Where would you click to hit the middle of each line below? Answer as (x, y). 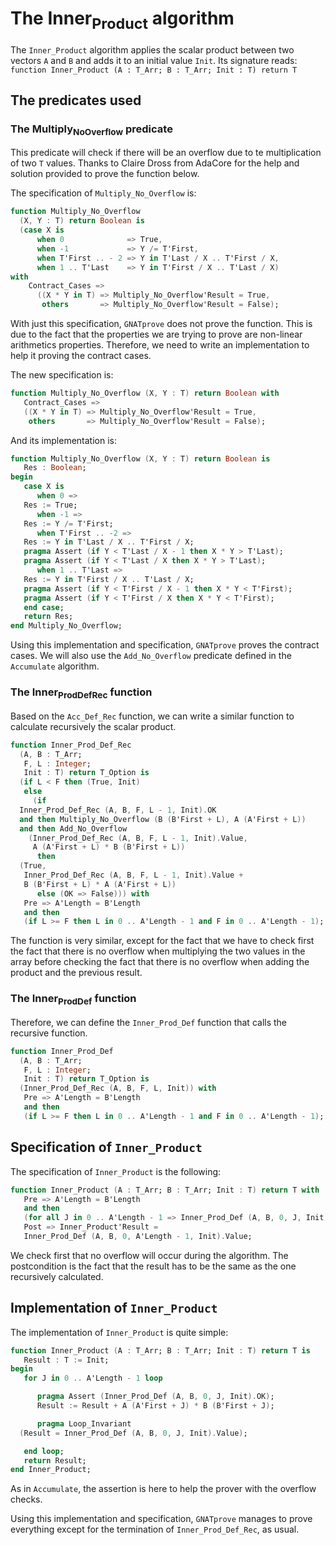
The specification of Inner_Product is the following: (116, 1171)
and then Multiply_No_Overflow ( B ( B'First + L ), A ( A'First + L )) (163, 819)
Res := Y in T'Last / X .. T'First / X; (109, 542)
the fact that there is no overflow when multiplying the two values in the (158, 951)
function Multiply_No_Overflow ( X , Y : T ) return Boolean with (145, 393)
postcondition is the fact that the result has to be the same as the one (153, 1266)
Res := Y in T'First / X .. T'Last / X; (109, 579)
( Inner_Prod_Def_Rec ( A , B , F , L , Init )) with (118, 1088)
